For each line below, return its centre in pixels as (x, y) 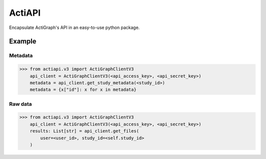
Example (23, 41)
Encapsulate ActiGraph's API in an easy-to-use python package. (74, 27)
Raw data (20, 104)
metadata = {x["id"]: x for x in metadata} (83, 90)
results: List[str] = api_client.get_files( (84, 131)
